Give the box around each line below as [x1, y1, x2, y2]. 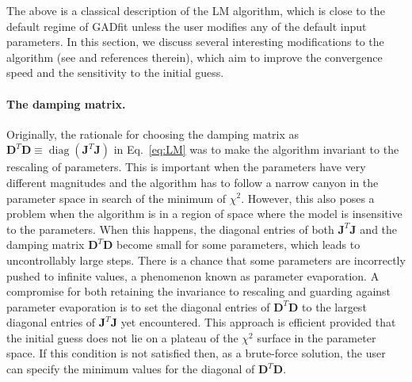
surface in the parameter [257, 329, 376, 346]
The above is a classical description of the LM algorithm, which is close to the [6, 2, 385, 18]
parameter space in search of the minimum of [6, 189, 227, 206]
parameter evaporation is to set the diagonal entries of [6, 298, 270, 315]
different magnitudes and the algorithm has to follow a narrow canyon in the [6, 174, 379, 190]
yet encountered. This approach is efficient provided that [120, 314, 396, 330]
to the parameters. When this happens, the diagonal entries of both [6, 220, 334, 237]
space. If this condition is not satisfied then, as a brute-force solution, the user [6, 345, 386, 361]
